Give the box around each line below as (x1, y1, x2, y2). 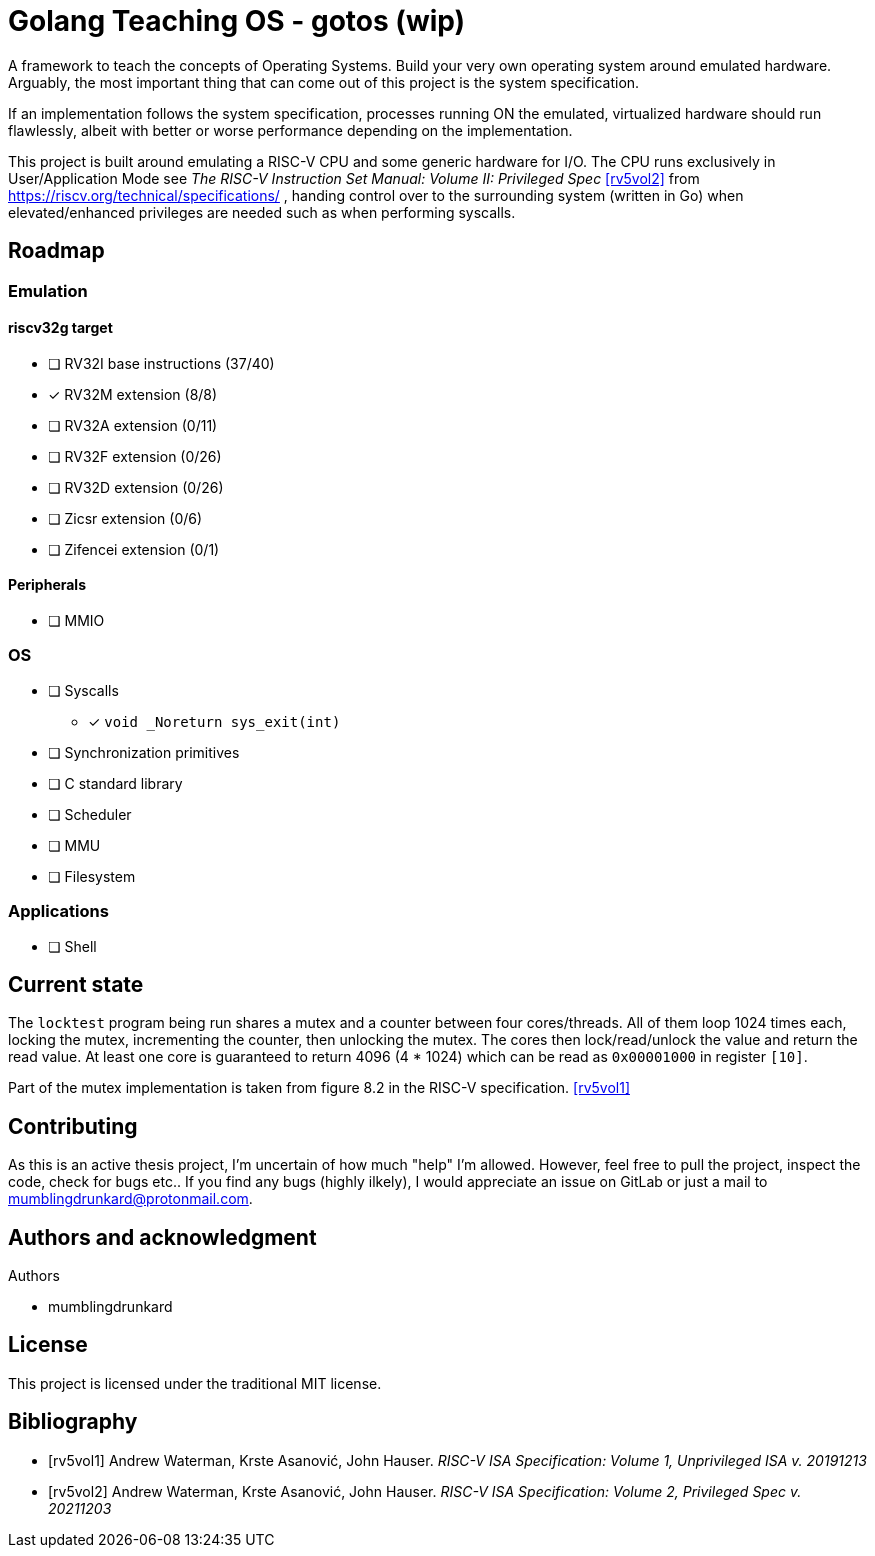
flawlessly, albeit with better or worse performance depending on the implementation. (8, 121, 573, 139)
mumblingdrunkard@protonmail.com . (8, 1190, 253, 1208)
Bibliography (8, 1409, 138, 1435)
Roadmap (8, 238, 105, 264)
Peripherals (8, 576, 87, 594)
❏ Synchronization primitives (48, 743, 240, 761)
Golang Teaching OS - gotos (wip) (8, 4, 466, 38)
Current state (8, 971, 144, 997)
